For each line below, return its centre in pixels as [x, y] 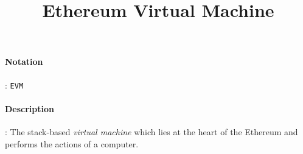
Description [30, 108]
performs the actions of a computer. [72, 143]
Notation [24, 62]
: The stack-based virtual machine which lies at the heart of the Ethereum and [151, 132]
